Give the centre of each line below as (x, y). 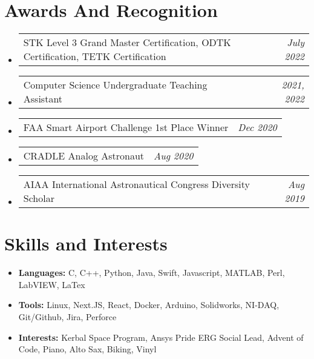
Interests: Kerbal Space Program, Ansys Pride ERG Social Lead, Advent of (161, 337)
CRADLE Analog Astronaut (84, 156)
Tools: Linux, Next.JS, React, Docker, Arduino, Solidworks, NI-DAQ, (149, 305)
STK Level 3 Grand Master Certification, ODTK (127, 42)
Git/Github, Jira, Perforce (67, 317)
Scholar (39, 198)
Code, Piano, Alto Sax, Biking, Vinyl (87, 349)
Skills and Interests (86, 243)
